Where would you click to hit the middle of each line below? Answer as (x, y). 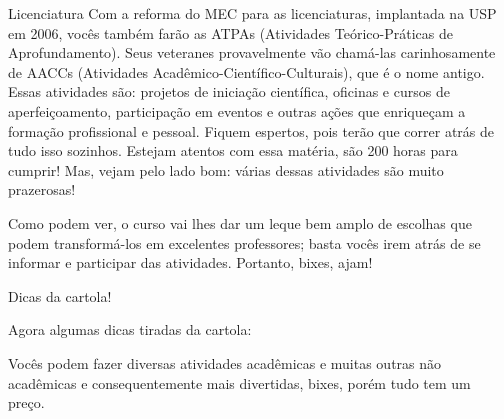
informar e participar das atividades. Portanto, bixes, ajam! (190, 262)
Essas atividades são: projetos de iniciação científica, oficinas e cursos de (229, 91)
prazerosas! (42, 189)
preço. (26, 402)
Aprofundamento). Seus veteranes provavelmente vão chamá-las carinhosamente (252, 52)
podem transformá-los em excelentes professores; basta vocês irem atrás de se (244, 242)
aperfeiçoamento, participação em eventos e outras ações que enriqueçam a (237, 110)
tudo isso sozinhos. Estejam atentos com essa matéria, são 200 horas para (233, 150)
